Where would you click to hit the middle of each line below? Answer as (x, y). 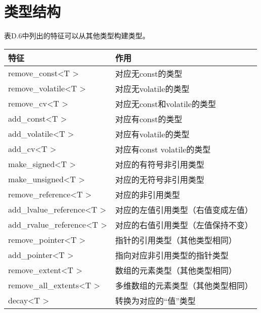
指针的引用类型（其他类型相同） (176, 240)
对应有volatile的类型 (152, 134)
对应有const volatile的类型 (163, 149)
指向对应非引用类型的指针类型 (172, 255)
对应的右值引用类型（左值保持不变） (184, 225)
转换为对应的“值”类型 (155, 300)
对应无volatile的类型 (152, 88)
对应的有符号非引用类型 (160, 164)
